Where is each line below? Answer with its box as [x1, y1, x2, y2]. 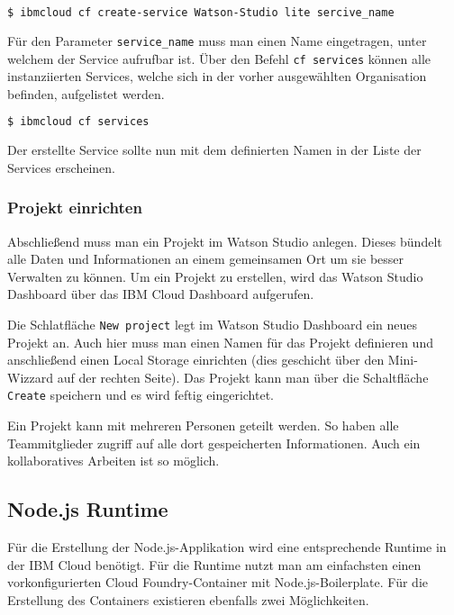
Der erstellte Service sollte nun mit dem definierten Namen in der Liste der [7, 140, 422, 159]
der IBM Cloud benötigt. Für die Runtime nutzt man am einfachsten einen [7, 555, 422, 574]
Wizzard [7, 367, 53, 386]
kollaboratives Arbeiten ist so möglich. [7, 451, 220, 470]
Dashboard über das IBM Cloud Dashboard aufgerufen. [7, 285, 314, 303]
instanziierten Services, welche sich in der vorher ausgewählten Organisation [7, 67, 427, 86]
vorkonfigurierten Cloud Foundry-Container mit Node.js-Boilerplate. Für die [7, 573, 428, 592]
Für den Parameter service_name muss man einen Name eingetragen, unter [7, 31, 427, 50]
